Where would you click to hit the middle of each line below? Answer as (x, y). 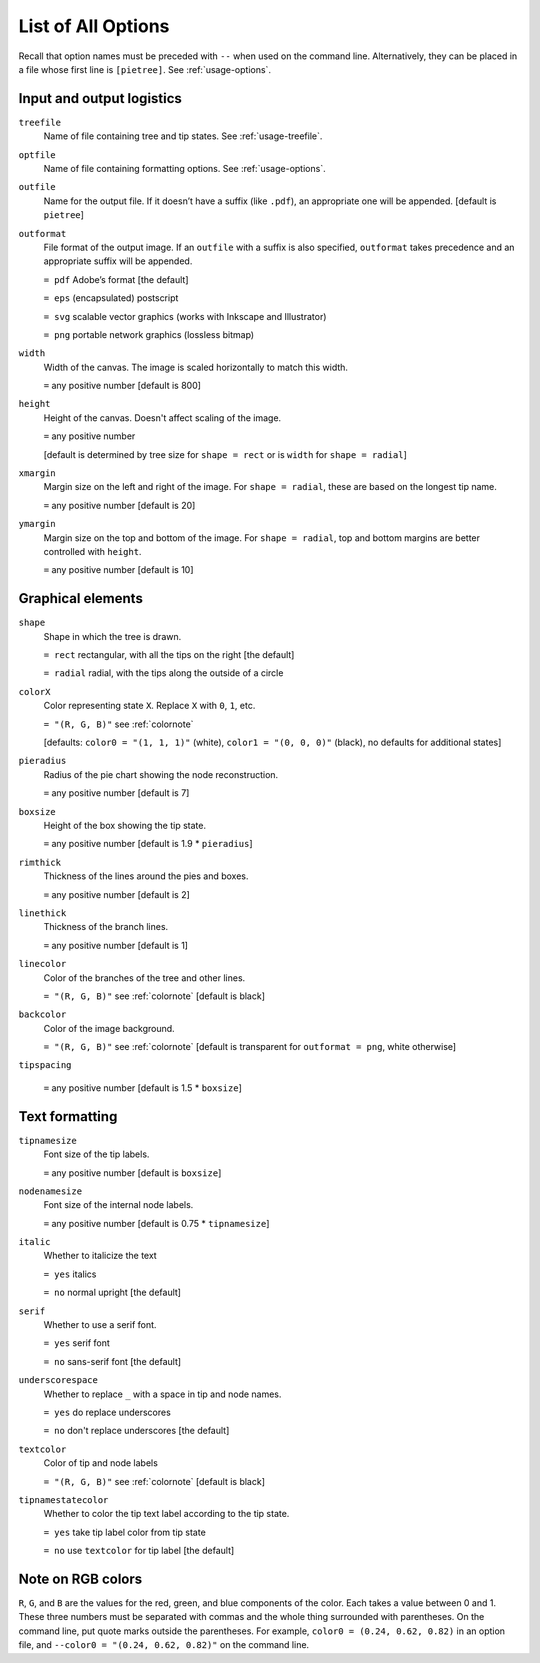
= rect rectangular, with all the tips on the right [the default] (169, 655)
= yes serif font (76, 1343)
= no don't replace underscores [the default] (136, 1431)
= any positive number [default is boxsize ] (132, 1172)
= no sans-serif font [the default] (112, 1361)
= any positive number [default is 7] (116, 793)
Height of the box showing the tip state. (125, 825)
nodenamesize (50, 1191)
